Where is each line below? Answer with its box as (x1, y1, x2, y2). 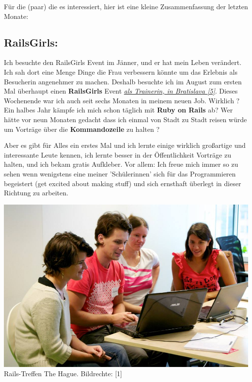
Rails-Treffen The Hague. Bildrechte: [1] (4, 368, 122, 379)
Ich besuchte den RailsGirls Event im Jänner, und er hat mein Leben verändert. (4, 57, 242, 67)
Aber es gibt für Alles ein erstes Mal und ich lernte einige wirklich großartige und (4, 140, 246, 150)
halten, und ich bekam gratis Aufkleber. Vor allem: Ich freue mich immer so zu (4, 159, 238, 169)
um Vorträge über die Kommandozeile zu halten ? (4, 124, 160, 134)
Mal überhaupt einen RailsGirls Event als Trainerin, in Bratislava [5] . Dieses (4, 86, 238, 96)
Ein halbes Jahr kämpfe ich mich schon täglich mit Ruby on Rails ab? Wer (4, 105, 233, 115)
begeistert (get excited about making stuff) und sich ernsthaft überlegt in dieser (4, 178, 241, 188)
